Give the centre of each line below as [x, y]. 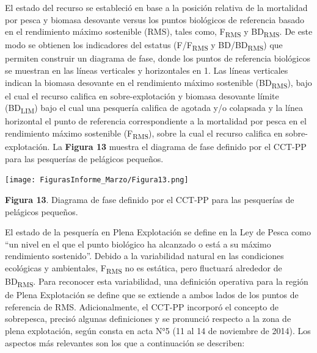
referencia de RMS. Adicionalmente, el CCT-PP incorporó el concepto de [142, 306]
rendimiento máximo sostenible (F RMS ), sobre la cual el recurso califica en [144, 134]
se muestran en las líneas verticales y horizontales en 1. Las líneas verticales [147, 70]
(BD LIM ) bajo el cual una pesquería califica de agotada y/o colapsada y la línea [154, 109]
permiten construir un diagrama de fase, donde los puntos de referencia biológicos [158, 58]
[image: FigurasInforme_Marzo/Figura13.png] [97, 180]
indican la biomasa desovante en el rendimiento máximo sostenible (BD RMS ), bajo [158, 83]
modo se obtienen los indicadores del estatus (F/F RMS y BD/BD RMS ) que [144, 46]
